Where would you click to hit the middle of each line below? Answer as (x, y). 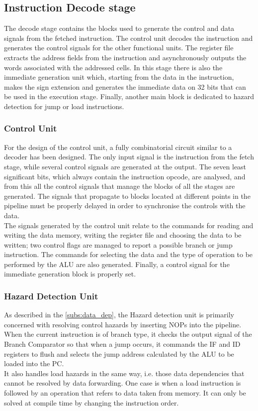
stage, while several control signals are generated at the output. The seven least (125, 166)
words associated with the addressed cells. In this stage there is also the (113, 67)
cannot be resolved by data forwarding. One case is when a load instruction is (123, 383)
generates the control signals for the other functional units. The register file (119, 48)
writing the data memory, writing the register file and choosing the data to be (123, 235)
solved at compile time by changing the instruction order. (91, 402)
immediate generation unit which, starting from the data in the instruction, (119, 77)
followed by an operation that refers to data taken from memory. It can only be (125, 393)
